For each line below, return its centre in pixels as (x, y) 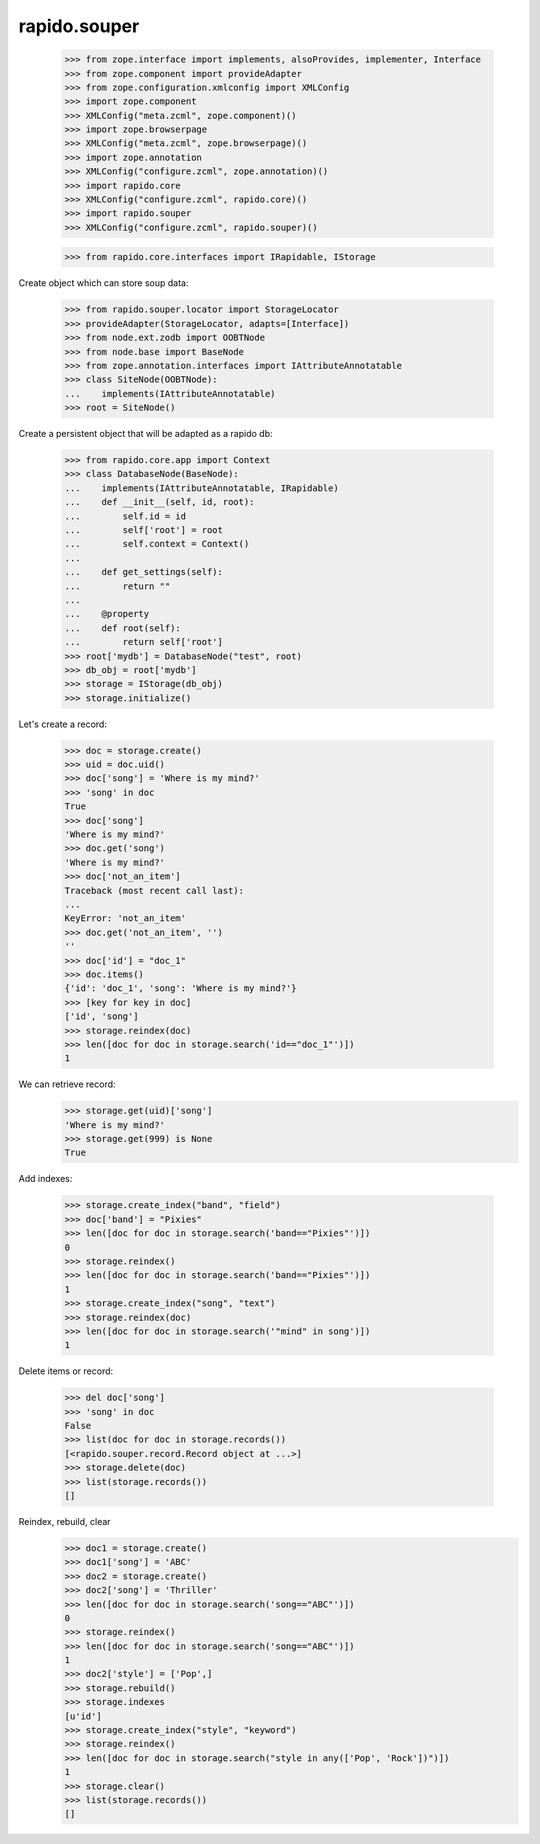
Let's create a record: (62, 724)
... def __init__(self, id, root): (159, 502)
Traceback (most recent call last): (154, 890)
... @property (107, 614)
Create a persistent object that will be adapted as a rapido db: (145, 434)
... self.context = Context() (157, 544)
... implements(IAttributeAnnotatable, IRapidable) (201, 488)
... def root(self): (123, 628)
